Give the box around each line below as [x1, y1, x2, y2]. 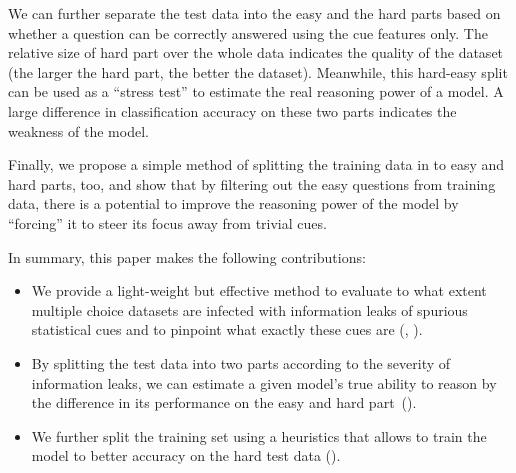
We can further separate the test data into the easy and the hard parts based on [8, 3, 501, 23]
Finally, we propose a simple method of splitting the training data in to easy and [8, 154, 505, 175]
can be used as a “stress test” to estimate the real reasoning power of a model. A [8, 81, 504, 102]
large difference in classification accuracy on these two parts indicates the [8, 100, 457, 121]
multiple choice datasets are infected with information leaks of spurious [31, 299, 468, 320]
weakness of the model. [8, 120, 149, 141]
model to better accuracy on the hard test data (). [31, 445, 341, 466]
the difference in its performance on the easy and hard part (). [31, 392, 417, 413]
